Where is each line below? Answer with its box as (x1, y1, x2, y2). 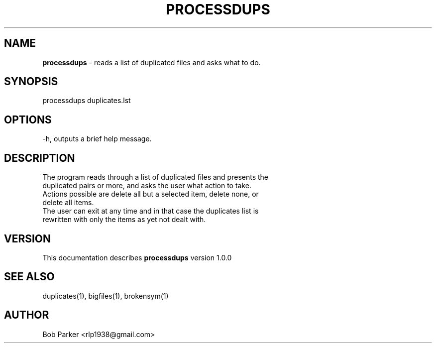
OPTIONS (4, 113, 52, 126)
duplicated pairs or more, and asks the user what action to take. (42, 181, 251, 190)
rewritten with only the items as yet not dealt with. (42, 215, 206, 224)
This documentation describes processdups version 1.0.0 (42, 253, 232, 262)
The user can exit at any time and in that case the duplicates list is (42, 207, 259, 216)
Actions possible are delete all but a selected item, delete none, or (42, 190, 259, 199)
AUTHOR (4, 309, 49, 322)
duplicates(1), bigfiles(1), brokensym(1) (42, 291, 169, 300)
